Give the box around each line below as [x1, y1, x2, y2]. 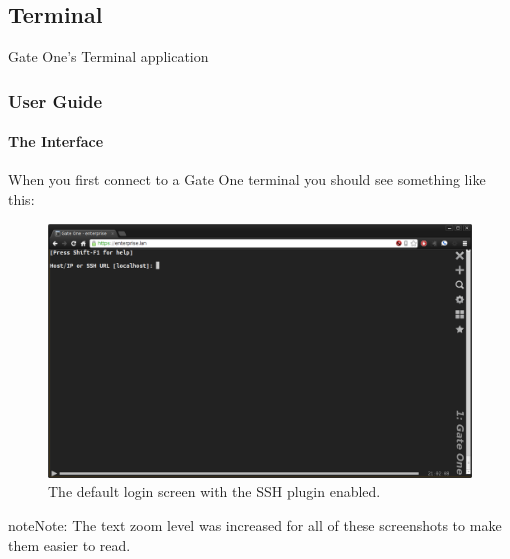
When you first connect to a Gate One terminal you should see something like [8, 169, 486, 190]
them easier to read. [8, 534, 131, 555]
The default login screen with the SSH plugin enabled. [48, 481, 381, 502]
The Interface [8, 131, 104, 152]
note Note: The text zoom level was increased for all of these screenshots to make [8, 515, 502, 536]
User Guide [8, 88, 103, 113]
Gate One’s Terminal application [8, 46, 209, 67]
